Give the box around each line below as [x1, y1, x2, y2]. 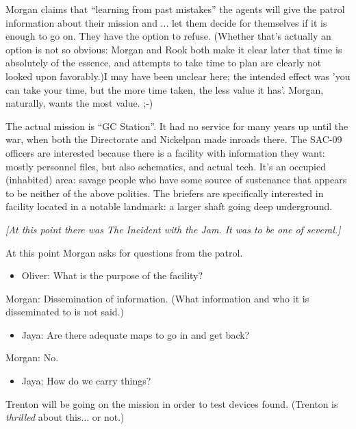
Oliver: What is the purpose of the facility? [21, 268, 203, 283]
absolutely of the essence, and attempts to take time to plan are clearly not [5, 55, 322, 70]
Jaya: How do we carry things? [21, 374, 151, 388]
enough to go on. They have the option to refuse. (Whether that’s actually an [5, 29, 331, 43]
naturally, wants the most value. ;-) [5, 96, 153, 110]
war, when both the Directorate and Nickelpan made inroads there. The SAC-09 [5, 132, 342, 146]
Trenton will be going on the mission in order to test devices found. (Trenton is [5, 396, 338, 411]
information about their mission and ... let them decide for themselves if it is [5, 15, 327, 29]
